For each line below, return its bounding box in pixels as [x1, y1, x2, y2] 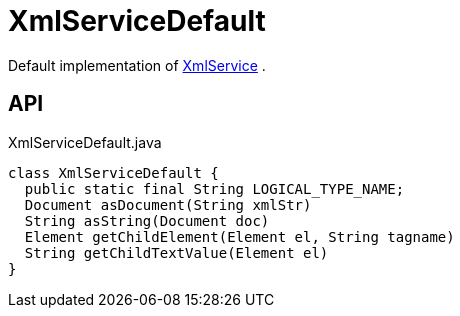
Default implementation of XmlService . [8, 56, 266, 74]
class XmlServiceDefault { [8, 164, 219, 181]
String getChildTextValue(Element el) [24, 244, 329, 261]
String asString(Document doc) [24, 212, 270, 229]
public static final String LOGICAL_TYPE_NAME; [24, 180, 405, 197]
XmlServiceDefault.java [8, 133, 162, 151]
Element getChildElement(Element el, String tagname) [24, 228, 455, 245]
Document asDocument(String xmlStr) [24, 196, 312, 213]
